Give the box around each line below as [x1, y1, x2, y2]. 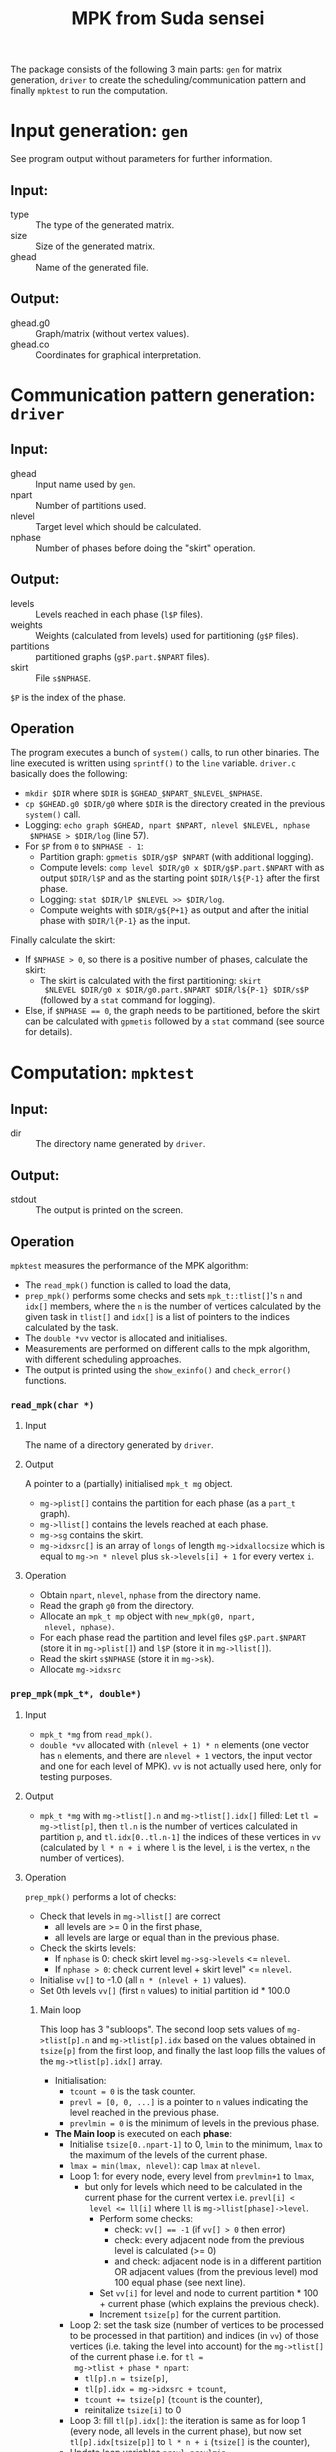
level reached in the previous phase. [69, 2106, 220, 2118]
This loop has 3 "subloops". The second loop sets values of [39, 2023, 286, 2035]
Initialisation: [54, 2074, 107, 2086]
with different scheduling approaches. [24, 1353, 182, 1365]
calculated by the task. [24, 1322, 119, 1333]
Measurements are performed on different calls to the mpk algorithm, [24, 1343, 311, 1354]
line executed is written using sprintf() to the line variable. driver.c [10, 757, 297, 769]
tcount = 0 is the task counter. [69, 2085, 196, 2097]
